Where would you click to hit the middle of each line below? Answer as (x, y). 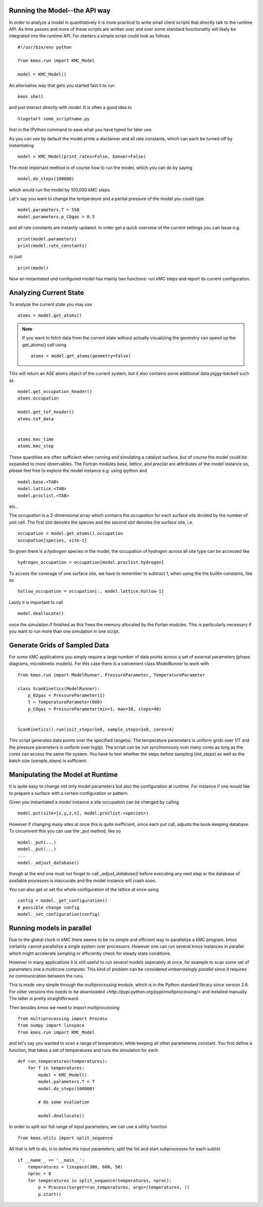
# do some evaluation (64, 1102)
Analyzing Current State (47, 292)
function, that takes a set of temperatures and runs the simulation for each (84, 1050)
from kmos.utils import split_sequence (65, 1138)
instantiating (21, 145)
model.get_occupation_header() (55, 392)
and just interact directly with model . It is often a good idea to (71, 108)
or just (15, 257)
